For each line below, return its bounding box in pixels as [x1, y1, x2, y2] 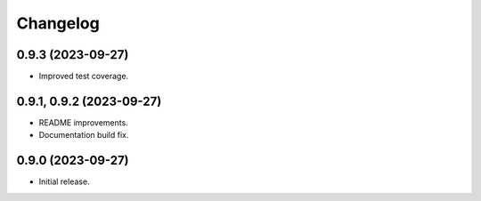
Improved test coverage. [38, 71, 129, 82]
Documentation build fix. [38, 130, 129, 141]
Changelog [16, 13, 100, 33]
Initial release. [38, 176, 90, 187]
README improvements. [38, 117, 128, 128]
